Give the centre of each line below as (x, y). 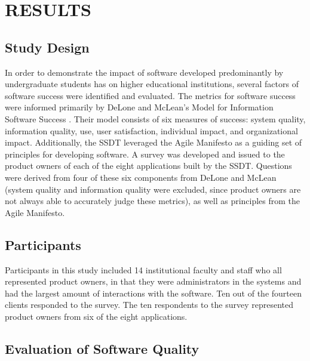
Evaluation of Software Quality (102, 348)
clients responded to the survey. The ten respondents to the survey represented (149, 305)
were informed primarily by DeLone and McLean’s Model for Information (139, 107)
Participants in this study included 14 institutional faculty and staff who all (143, 269)
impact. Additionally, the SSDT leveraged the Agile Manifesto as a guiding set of (154, 142)
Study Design (47, 47)
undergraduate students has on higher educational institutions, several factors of (152, 84)
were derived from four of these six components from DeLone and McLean (141, 177)
